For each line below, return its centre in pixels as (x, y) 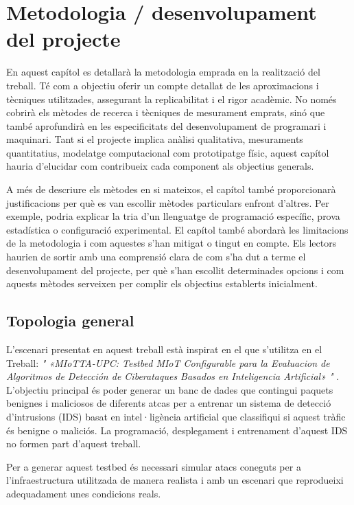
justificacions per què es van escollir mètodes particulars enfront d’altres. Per (168, 202)
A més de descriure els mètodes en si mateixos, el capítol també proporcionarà (171, 189)
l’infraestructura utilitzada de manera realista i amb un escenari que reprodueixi (175, 480)
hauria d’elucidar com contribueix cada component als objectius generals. (160, 166)
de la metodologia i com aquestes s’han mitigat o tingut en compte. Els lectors (172, 243)
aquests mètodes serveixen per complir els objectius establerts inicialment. (162, 283)
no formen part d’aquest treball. (74, 444)
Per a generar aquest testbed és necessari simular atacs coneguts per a (154, 466)
